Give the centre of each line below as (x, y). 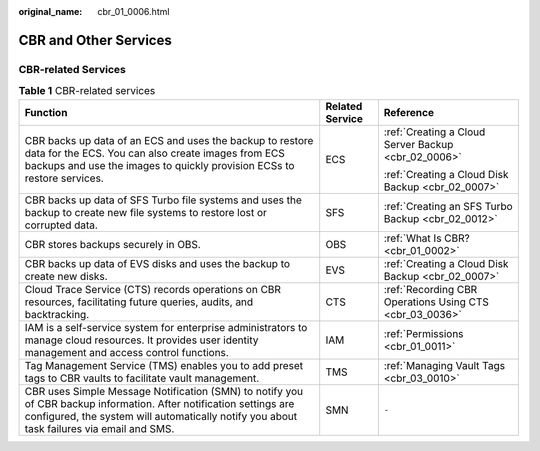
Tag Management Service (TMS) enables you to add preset (164, 365)
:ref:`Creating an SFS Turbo (448, 206)
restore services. (64, 178)
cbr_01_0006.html (133, 11)
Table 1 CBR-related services (87, 91)
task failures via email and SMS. (99, 428)
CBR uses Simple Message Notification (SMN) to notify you (164, 391)
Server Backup (418, 144)
